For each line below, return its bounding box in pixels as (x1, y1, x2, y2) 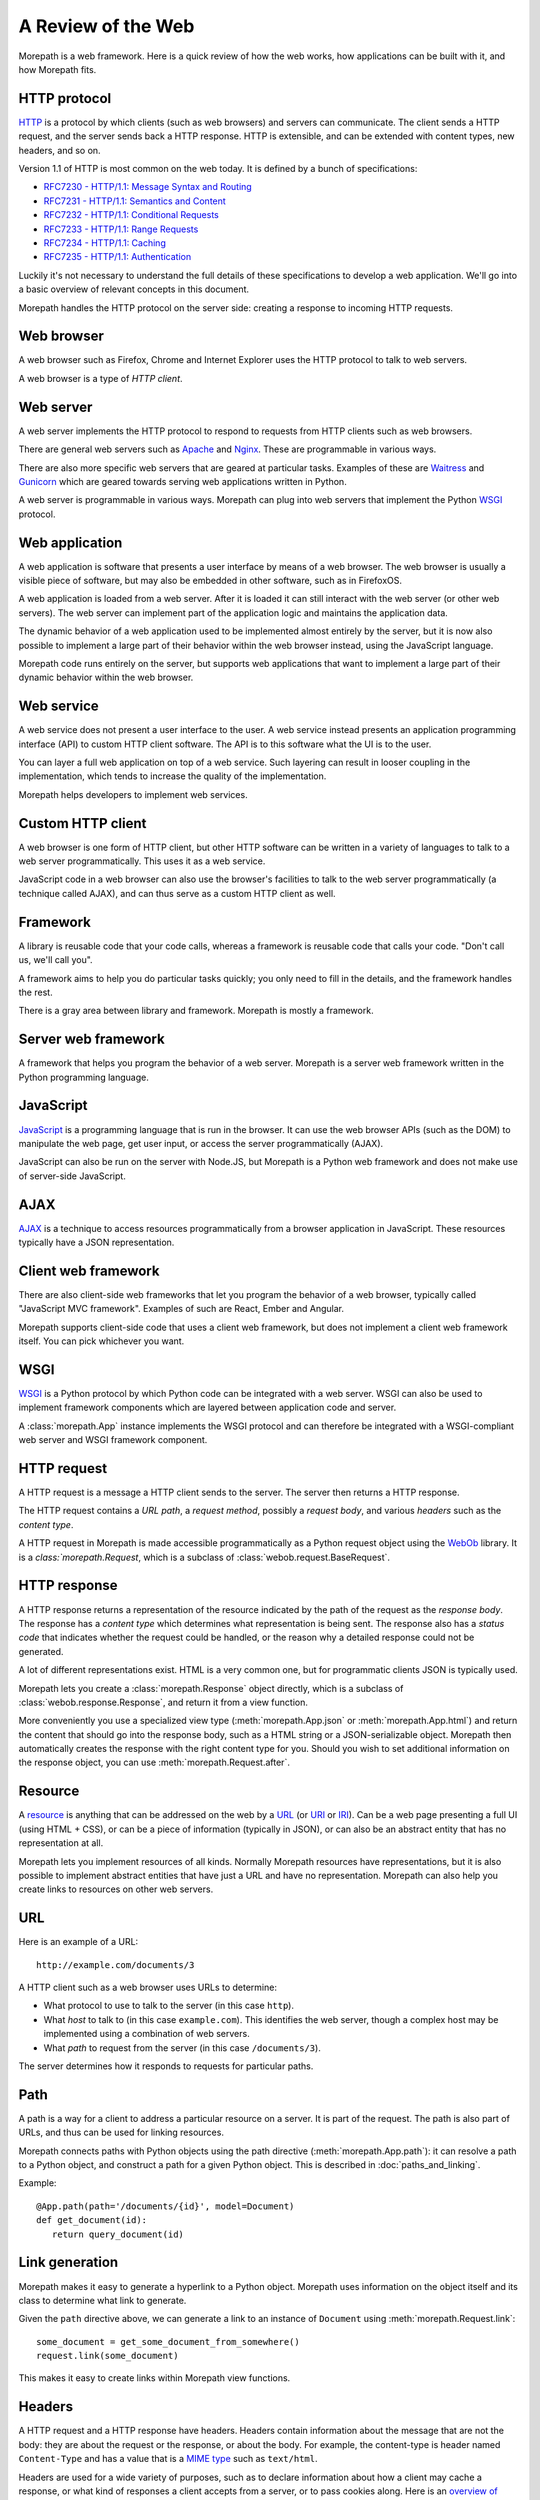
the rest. (18, 986, 54, 998)
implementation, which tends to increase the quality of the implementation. (18, 770, 327, 782)
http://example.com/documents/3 (36, 1959, 195, 1970)
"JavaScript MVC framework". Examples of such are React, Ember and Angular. (18, 1303, 345, 1315)
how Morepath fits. (18, 63, 97, 75)
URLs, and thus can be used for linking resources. (18, 2126, 225, 2139)
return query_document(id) (51, 2228, 185, 2240)
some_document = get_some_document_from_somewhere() (36, 2336, 300, 2347)
